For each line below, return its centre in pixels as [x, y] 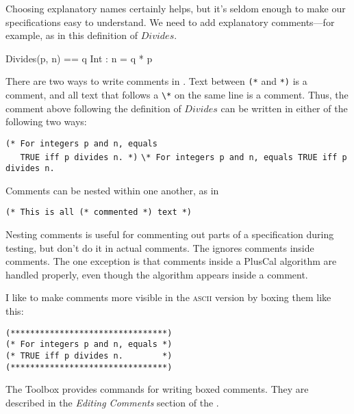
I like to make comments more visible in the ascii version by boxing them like [168, 297]
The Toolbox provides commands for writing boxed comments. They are [157, 389]
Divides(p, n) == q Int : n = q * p [79, 58]
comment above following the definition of [93, 108]
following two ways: [46, 121]
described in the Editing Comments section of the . [112, 402]
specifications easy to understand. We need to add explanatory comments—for [170, 22]
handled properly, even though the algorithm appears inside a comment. [157, 274]
